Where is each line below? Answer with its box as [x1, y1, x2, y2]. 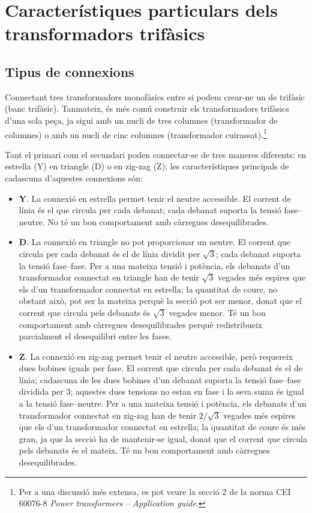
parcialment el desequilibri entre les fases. [19, 330, 172, 342]
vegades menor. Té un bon [169, 306, 266, 318]
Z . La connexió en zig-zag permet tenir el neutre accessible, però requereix [19, 350, 293, 362]
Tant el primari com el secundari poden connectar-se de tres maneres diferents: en [5, 148, 307, 160]
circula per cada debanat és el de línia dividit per [19, 247, 200, 260]
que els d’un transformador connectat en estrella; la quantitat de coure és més [19, 420, 306, 433]
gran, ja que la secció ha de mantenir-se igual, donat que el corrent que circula [19, 432, 308, 445]
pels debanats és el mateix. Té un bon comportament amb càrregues [19, 444, 270, 457]
